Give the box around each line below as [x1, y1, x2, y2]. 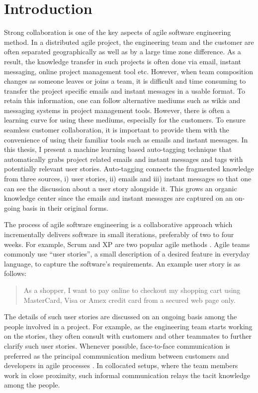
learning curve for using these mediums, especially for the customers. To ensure [4, 115, 246, 125]
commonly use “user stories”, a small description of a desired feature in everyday [4, 249, 250, 259]
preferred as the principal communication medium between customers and [4, 350, 229, 361]
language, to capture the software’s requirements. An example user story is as [4, 258, 241, 268]
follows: [4, 268, 27, 278]
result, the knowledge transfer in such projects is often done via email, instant [4, 56, 242, 66]
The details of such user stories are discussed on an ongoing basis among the [4, 311, 237, 322]
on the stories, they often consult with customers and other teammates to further [4, 331, 252, 341]
